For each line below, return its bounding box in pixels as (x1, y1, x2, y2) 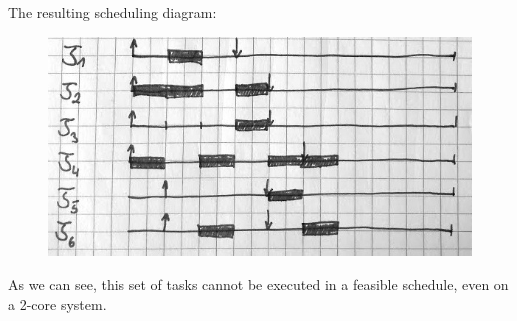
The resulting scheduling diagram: (8, 2, 217, 22)
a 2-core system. (8, 293, 107, 314)
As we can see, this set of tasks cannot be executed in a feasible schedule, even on (8, 273, 509, 294)
